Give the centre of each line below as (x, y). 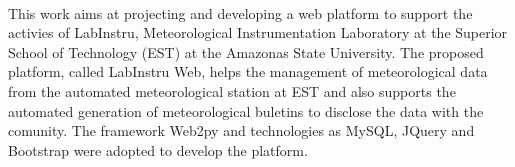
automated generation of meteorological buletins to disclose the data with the (246, 110)
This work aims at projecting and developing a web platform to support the (240, 12)
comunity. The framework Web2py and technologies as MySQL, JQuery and (241, 130)
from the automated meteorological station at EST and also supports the (232, 90)
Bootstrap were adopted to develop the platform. (158, 149)
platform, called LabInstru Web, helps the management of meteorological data (248, 71)
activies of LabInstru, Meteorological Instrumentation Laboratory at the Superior (258, 32)
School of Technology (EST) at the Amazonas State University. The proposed (246, 51)
